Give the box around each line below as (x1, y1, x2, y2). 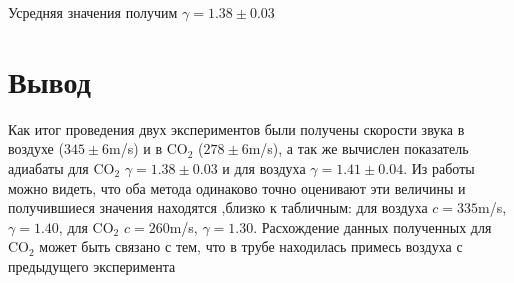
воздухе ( (8, 138, 64, 159)
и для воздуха (222, 157, 306, 178)
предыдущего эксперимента (8, 255, 176, 276)
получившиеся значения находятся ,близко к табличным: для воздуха (8, 197, 428, 218)
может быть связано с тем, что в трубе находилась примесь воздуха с (39, 236, 463, 257)
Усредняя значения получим (8, 2, 178, 22)
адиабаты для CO (8, 157, 115, 178)
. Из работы (403, 157, 475, 178)
